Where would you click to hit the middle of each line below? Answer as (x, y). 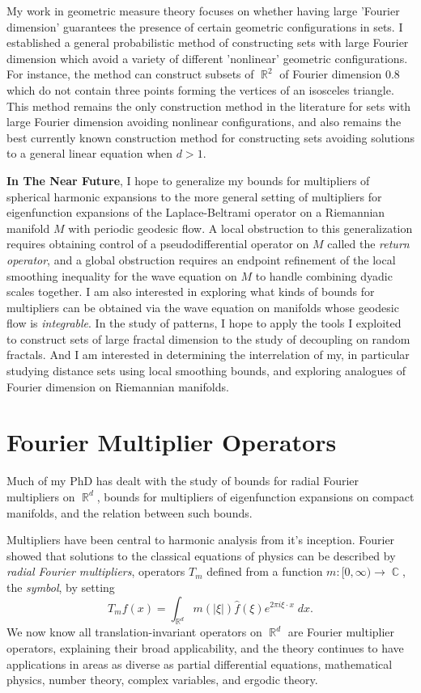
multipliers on (41, 496)
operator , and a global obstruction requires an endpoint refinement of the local (201, 259)
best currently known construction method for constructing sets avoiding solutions (210, 137)
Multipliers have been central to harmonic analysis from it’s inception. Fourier (201, 540)
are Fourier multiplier (341, 632)
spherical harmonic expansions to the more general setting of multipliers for (194, 196)
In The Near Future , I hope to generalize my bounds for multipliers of (188, 180)
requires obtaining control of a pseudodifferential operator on (158, 244)
